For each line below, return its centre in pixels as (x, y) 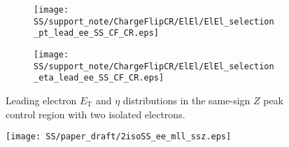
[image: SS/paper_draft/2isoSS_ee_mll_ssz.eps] (119, 137)
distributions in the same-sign (186, 100)
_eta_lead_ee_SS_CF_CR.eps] (99, 78)
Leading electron (41, 100)
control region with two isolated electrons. (96, 114)
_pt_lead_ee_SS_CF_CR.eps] (96, 33)
